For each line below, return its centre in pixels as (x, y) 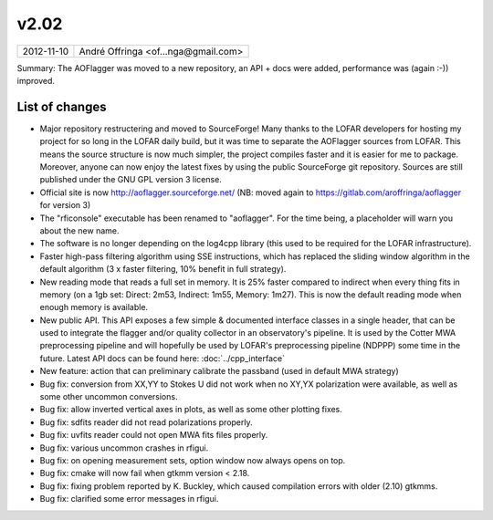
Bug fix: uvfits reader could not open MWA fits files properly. (154, 435)
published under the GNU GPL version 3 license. (131, 180)
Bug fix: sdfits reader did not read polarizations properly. (146, 422)
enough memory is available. (94, 307)
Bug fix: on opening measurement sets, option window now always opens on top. (193, 460)
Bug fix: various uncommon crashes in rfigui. (124, 448)
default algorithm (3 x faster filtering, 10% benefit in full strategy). (163, 269)
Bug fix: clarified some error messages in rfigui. (129, 499)
